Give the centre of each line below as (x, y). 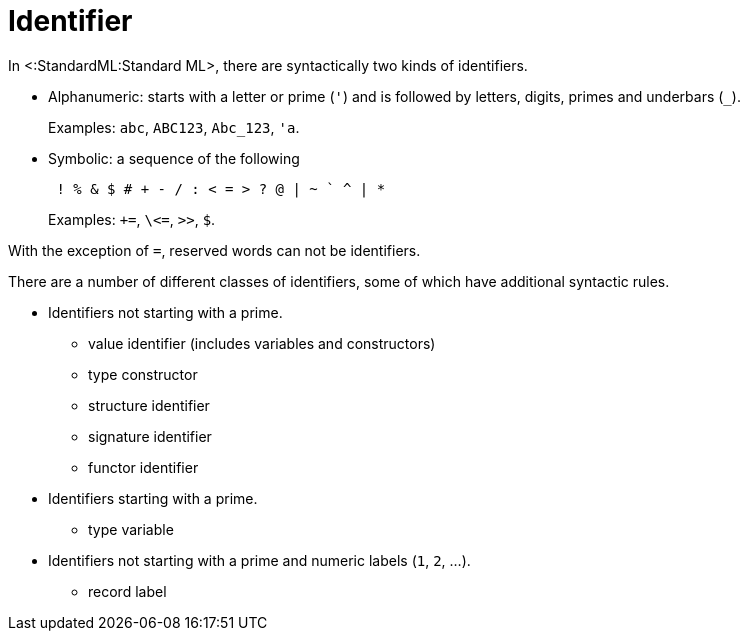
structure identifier (149, 405)
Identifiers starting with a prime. (153, 498)
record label (127, 591)
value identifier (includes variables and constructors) (262, 343)
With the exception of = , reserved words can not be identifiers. (214, 250)
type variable (131, 529)
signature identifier (150, 436)
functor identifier (143, 467)
